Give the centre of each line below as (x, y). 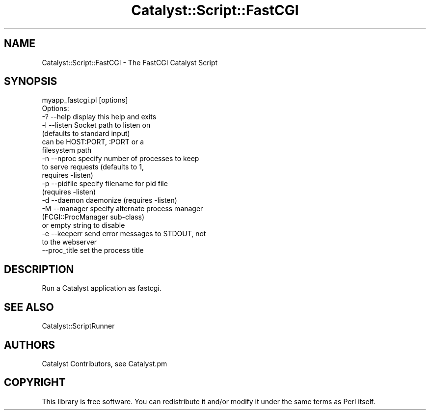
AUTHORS (30, 345)
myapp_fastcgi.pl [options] (85, 100)
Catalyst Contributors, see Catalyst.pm (105, 363)
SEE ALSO (29, 307)
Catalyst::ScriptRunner (78, 326)
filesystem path (67, 150)
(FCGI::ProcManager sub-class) (93, 217)
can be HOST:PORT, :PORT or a (93, 142)
